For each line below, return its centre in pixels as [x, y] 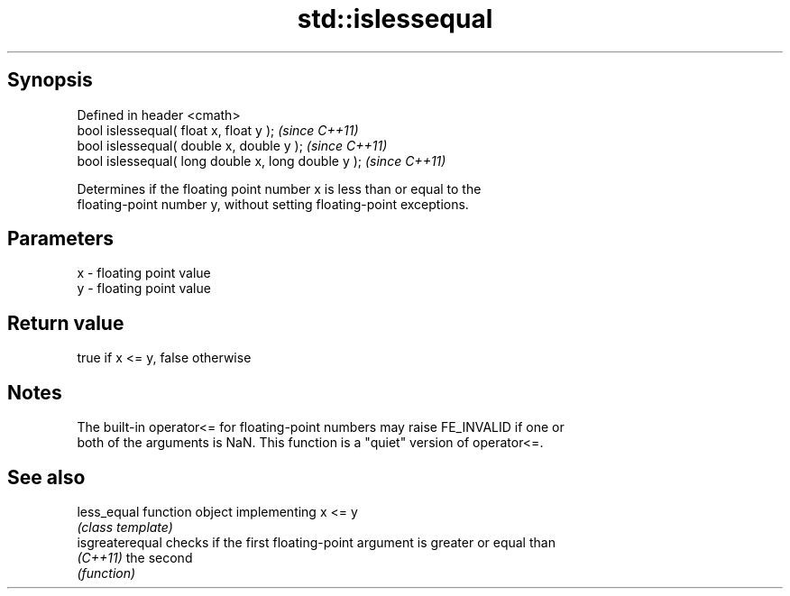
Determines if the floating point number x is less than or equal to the [279, 188]
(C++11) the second [135, 557]
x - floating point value [144, 273]
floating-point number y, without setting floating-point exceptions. [273, 204]
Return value [66, 323]
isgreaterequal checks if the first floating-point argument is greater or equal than [316, 542]
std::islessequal [395, 19]
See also [46, 477]
